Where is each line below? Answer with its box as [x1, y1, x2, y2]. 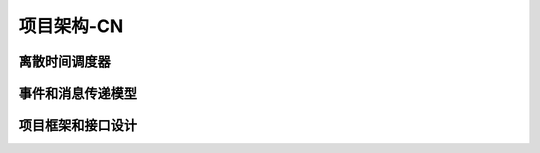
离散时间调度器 [18, 53, 111, 70]
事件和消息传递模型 [18, 85, 137, 102]
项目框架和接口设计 [18, 117, 137, 134]
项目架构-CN [18, 15, 124, 37]
